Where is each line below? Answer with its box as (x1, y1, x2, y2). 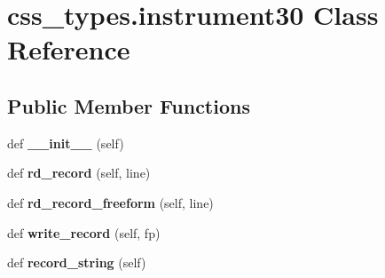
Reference (7, 31, 130, 68)
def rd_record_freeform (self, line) (7, 193, 214, 211)
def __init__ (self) (7, 133, 124, 152)
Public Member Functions (7, 91, 250, 119)
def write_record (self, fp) (7, 223, 161, 242)
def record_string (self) (7, 253, 146, 272)
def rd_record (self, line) (7, 163, 151, 182)
